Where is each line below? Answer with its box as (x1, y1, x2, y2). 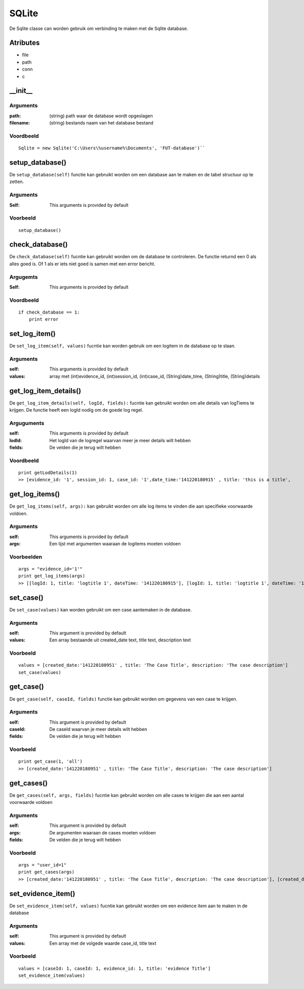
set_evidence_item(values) (18, 972, 86, 978)
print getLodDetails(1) (18, 470, 78, 475)
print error (28, 317, 59, 322)
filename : (9, 120, 30, 126)
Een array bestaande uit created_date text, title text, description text (49, 637, 191, 643)
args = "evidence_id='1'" (18, 566, 83, 572)
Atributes (9, 39, 40, 47)
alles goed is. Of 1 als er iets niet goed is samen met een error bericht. (9, 261, 156, 267)
